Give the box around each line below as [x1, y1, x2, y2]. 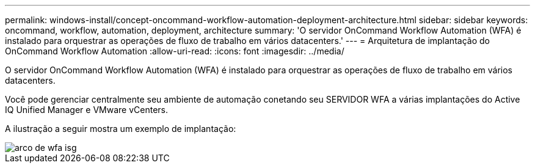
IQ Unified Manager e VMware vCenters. [5, 104, 169, 115]
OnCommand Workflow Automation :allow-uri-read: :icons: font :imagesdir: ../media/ [5, 46, 344, 56]
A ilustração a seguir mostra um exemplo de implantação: [5, 123, 236, 134]
